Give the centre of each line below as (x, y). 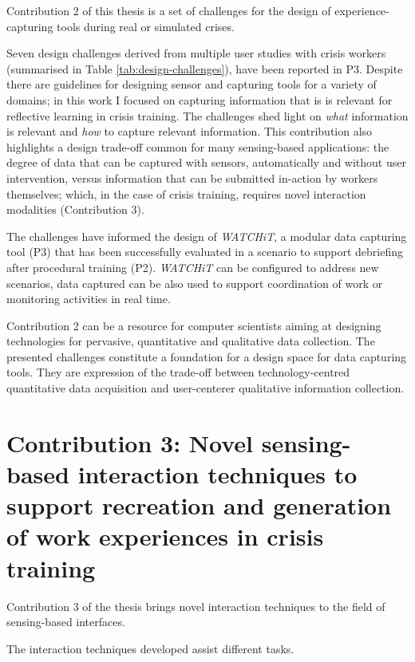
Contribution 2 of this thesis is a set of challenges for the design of (169, 10)
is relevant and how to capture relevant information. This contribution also (190, 131)
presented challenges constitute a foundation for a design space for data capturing (207, 356)
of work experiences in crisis (165, 536)
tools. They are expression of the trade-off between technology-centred (178, 372)
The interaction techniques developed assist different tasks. (150, 648)
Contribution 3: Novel (130, 442)
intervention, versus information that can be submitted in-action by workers (192, 177)
